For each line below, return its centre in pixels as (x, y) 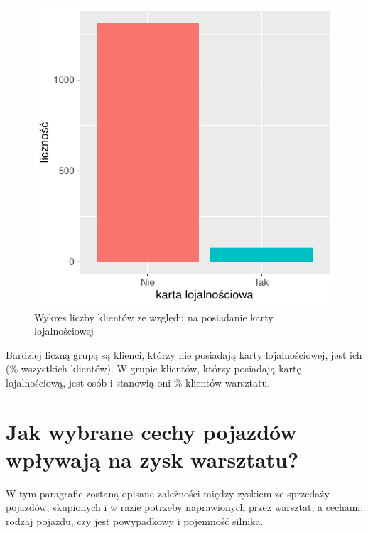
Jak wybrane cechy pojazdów (151, 431)
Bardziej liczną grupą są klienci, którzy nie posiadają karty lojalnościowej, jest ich (184, 354)
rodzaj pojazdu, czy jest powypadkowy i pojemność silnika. (135, 521)
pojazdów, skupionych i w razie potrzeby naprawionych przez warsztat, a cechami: (185, 507)
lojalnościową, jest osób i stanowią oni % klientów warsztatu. (138, 382)
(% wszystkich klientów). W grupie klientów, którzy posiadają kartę (153, 368)
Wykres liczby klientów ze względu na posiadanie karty (154, 317)
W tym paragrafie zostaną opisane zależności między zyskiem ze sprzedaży (168, 493)
